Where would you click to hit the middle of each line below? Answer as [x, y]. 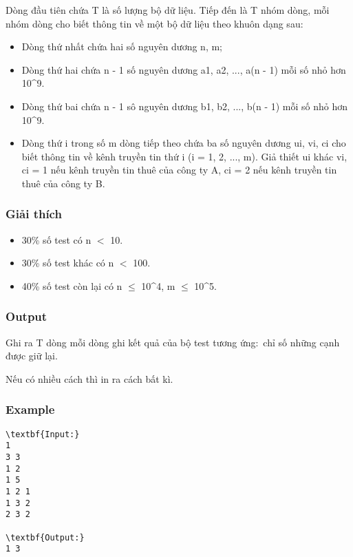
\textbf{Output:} [45, 537]
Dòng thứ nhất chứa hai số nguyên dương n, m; [122, 46]
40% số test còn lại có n [72, 285]
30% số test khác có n [68, 263]
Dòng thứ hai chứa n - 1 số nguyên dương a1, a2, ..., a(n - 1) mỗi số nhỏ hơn [184, 69]
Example [30, 409]
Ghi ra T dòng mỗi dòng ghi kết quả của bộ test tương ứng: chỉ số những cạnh [173, 342]
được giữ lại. [32, 356]
